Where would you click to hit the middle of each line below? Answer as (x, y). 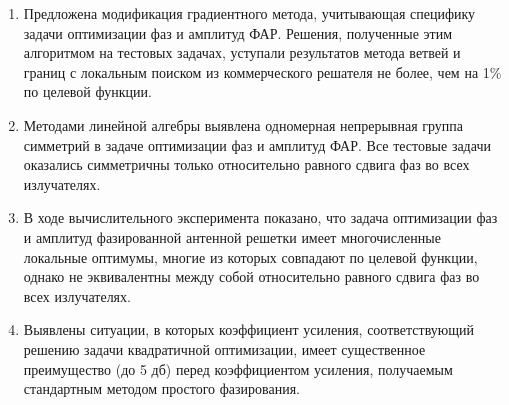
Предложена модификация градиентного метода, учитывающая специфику (249, 13)
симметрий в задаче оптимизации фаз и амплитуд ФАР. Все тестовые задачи (257, 144)
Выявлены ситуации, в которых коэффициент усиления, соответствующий (249, 329)
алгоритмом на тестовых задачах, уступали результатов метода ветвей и (242, 52)
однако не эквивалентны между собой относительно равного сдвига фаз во (251, 276)
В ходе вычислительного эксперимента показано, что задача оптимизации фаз (260, 217)
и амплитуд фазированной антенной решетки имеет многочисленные (232, 236)
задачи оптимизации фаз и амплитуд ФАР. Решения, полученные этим (238, 32)
